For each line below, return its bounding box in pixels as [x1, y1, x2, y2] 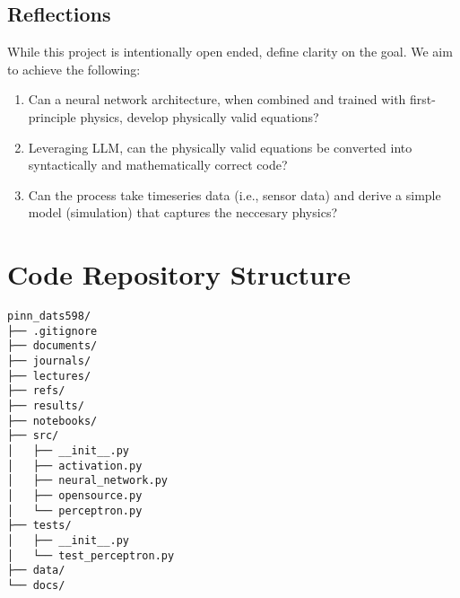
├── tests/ [7, 519, 72, 532]
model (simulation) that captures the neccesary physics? [28, 203, 338, 222]
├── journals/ [7, 355, 91, 368]
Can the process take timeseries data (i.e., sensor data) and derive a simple [28, 185, 441, 204]
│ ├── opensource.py [7, 488, 143, 502]
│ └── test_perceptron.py [7, 549, 175, 562]
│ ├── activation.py [7, 459, 143, 472]
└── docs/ [7, 578, 65, 592]
